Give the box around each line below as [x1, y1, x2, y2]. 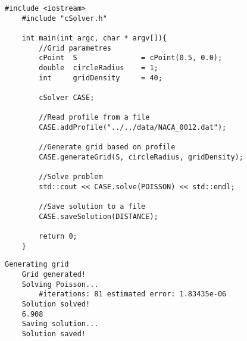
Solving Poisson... [21, 280, 99, 289]
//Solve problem [39, 173, 103, 182]
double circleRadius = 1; [39, 63, 158, 72]
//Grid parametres [39, 43, 111, 52]
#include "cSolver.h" [21, 14, 107, 23]
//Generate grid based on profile [39, 143, 176, 152]
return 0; [39, 232, 77, 241]
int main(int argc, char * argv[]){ [21, 33, 167, 42]
